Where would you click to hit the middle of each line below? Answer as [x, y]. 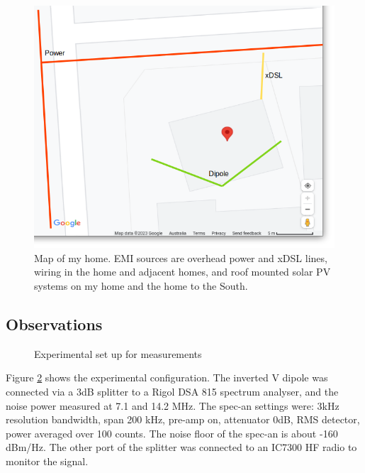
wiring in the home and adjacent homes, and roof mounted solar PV [182, 272]
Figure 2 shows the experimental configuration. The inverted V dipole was [167, 377]
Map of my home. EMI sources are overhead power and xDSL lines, [181, 257]
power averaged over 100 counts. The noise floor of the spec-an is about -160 [172, 433]
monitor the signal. [47, 461]
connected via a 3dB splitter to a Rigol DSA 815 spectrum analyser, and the [172, 391]
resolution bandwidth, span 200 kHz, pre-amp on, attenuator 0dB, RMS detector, [183, 419]
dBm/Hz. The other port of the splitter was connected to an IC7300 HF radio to [181, 447]
